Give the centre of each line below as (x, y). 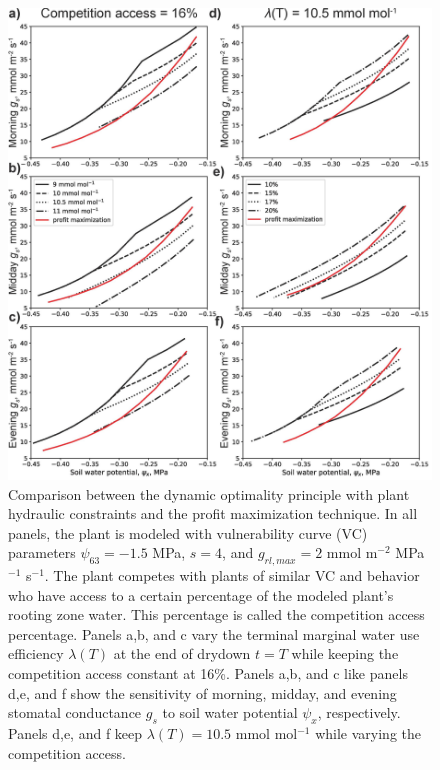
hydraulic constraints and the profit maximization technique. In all (213, 513)
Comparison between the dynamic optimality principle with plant (209, 493)
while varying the (368, 733)
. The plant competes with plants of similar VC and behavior (232, 575)
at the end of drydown (182, 653)
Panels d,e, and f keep (75, 733)
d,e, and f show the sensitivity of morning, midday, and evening (202, 692)
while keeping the (345, 653)
